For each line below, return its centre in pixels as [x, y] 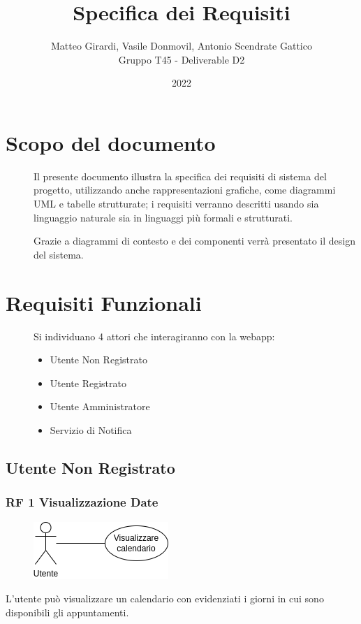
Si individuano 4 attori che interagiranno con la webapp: [154, 336]
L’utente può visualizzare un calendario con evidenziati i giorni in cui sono [165, 598]
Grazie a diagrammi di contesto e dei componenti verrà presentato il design [194, 241]
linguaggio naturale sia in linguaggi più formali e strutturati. [163, 217]
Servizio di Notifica [91, 429]
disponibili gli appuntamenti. [67, 612]
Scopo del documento [111, 142]
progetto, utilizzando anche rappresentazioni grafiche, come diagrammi [185, 190]
